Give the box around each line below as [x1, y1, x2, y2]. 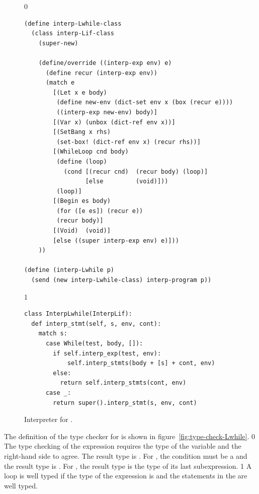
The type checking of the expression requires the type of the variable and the [4, 441, 241, 451]
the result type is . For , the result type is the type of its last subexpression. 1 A [4, 460, 252, 471]
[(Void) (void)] [53, 227, 111, 235]
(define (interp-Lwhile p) [24, 266, 114, 274]
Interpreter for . [24, 414, 73, 425]
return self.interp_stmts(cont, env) [60, 379, 187, 387]
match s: [38, 330, 67, 337]
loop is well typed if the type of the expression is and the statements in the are [4, 470, 247, 481]
